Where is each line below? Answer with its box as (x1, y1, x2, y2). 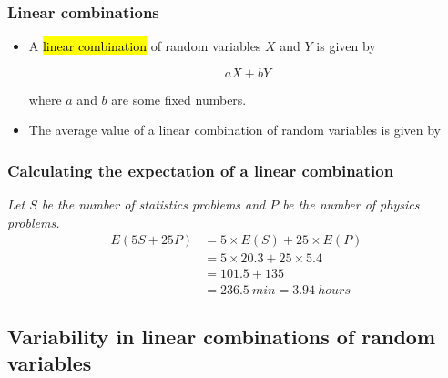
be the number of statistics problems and (41, 195, 266, 214)
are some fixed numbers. (111, 89, 247, 108)
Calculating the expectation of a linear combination (7, 158, 394, 181)
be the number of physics (282, 195, 420, 214)
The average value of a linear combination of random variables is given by (28, 120, 441, 139)
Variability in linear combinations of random (7, 322, 436, 350)
